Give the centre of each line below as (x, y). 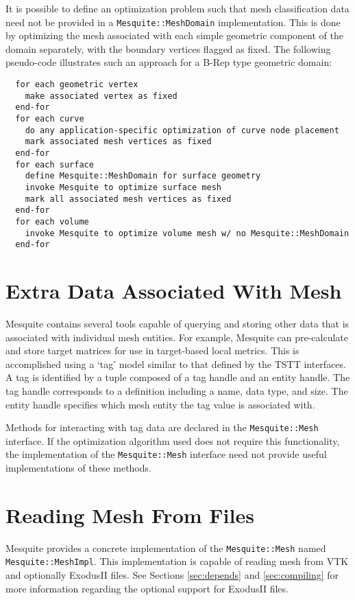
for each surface (54, 164)
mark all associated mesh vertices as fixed (128, 199)
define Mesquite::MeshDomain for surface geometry (143, 176)
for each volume (52, 221)
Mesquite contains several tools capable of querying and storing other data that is (177, 323)
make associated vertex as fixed (101, 96)
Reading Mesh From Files (130, 515)
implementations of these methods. (78, 468)
